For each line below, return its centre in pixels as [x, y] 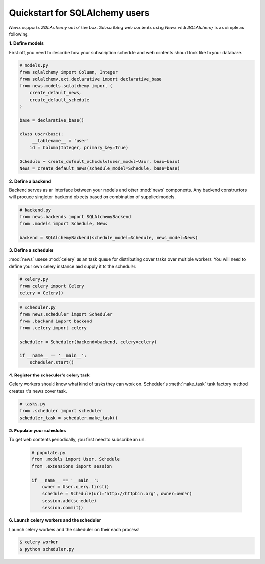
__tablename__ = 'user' [61, 141]
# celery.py [34, 279]
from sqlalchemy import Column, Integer [68, 72]
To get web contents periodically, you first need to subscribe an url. [77, 440]
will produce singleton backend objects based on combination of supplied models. [93, 197]
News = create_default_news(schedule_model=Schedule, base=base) [100, 168]
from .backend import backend [56, 321]
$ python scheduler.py [47, 549]
